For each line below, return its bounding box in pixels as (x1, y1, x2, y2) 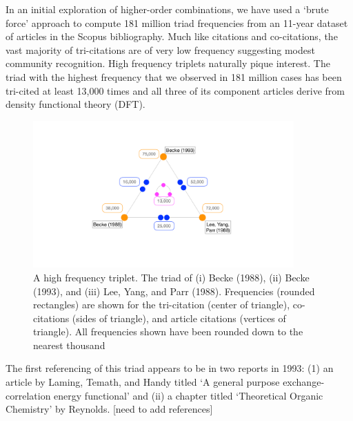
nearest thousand (33, 337, 105, 352)
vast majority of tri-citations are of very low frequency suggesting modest (6, 42, 315, 57)
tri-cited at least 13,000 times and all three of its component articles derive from (6, 83, 345, 97)
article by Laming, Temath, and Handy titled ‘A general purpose (6, 375, 280, 389)
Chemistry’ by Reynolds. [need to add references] (6, 402, 213, 416)
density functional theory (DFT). (6, 97, 145, 111)
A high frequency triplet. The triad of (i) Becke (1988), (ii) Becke (33, 270, 310, 284)
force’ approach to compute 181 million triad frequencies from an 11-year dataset (6, 15, 348, 30)
